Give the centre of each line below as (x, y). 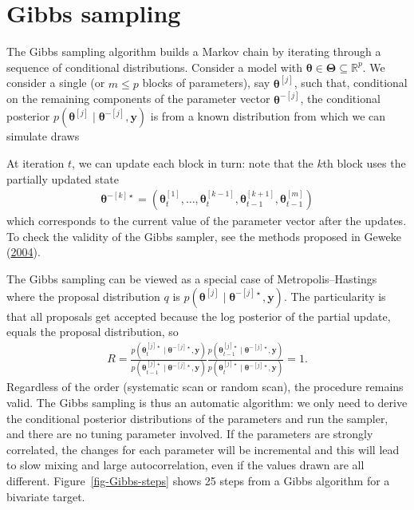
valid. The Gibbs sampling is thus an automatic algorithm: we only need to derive (207, 402)
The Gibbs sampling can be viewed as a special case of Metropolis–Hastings (192, 278)
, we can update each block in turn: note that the (193, 162)
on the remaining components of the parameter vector (138, 99)
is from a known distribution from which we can (268, 116)
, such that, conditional (351, 83)
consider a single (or (56, 83)
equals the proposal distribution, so (93, 332)
